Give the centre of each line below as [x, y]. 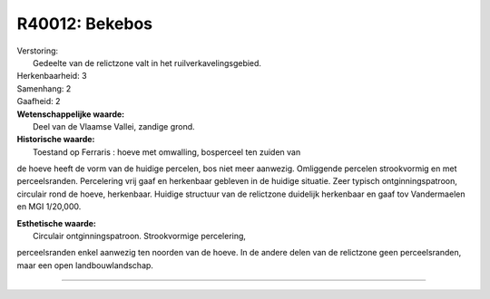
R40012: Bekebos [85, 24]
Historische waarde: [56, 140]
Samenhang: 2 [44, 88]
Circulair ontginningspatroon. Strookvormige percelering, [140, 236]
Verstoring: [38, 51]
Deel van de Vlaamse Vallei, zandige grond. [114, 126]
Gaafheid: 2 [39, 101]
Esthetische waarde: [57, 223]
